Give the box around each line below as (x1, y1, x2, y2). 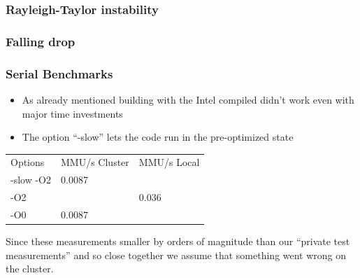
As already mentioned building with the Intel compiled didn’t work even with (22, 92, 354, 106)
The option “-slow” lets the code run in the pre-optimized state (22, 130, 294, 144)
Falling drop (6, 32, 75, 50)
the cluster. (6, 261, 54, 276)
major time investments (22, 106, 123, 120)
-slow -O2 (10, 172, 52, 187)
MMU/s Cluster (61, 155, 129, 169)
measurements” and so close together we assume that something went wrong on (6, 247, 347, 262)
